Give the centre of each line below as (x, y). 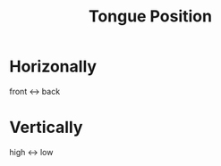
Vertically (46, 128)
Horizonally (53, 66)
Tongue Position (150, 17)
